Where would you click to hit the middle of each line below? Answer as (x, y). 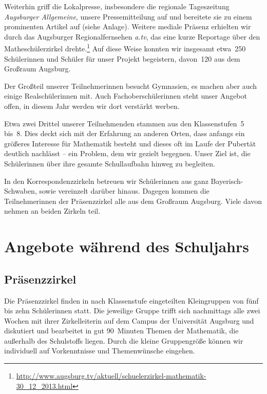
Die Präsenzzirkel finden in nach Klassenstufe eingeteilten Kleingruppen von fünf (131, 300)
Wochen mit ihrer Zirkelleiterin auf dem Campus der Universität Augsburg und (129, 320)
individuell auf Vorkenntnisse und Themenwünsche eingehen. (100, 351)
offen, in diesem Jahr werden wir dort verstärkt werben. (92, 106)
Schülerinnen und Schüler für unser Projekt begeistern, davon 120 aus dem (122, 58)
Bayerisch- (227, 181)
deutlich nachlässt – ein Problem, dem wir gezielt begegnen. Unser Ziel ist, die (127, 153)
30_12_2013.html (44, 386)
